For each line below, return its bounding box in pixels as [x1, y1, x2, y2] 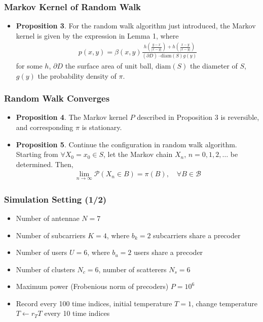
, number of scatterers [98, 264, 167, 274]
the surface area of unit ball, [65, 60, 154, 71]
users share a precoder [134, 247, 203, 257]
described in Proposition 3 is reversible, [137, 112, 259, 122]
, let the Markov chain [103, 149, 173, 159]
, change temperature [191, 298, 257, 308]
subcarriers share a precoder [153, 230, 241, 240]
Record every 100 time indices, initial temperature [16, 298, 172, 308]
